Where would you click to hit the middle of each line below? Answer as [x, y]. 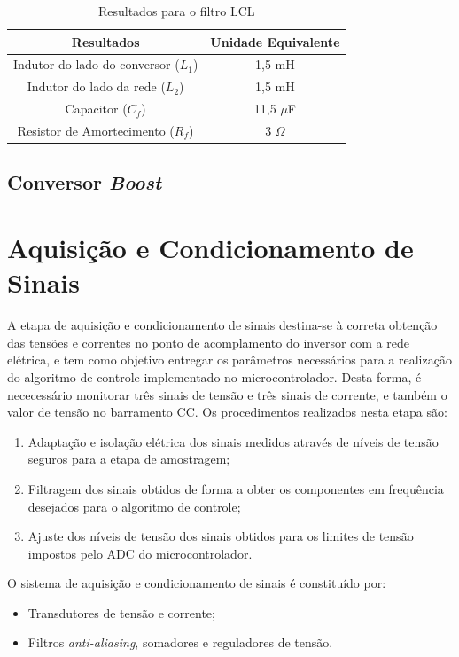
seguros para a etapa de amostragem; [129, 459]
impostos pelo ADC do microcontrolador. [140, 553]
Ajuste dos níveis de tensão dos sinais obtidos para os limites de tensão [221, 536]
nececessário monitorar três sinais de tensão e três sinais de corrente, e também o [227, 394]
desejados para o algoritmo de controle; [134, 506]
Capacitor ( [96, 109]
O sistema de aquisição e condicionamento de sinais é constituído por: [197, 583]
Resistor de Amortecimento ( [96, 130]
